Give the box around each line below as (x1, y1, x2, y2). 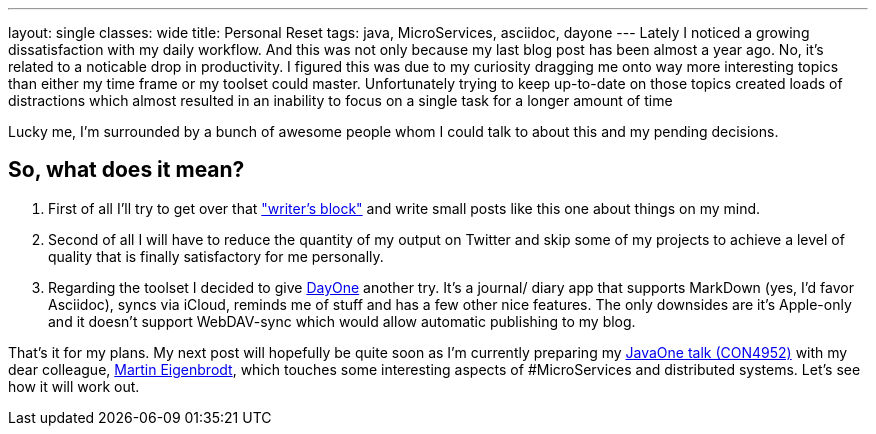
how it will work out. (8, 377, 140, 395)
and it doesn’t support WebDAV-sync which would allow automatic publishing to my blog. (48, 312, 636, 330)
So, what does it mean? (8, 157, 245, 183)
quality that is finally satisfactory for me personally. (48, 247, 384, 265)
